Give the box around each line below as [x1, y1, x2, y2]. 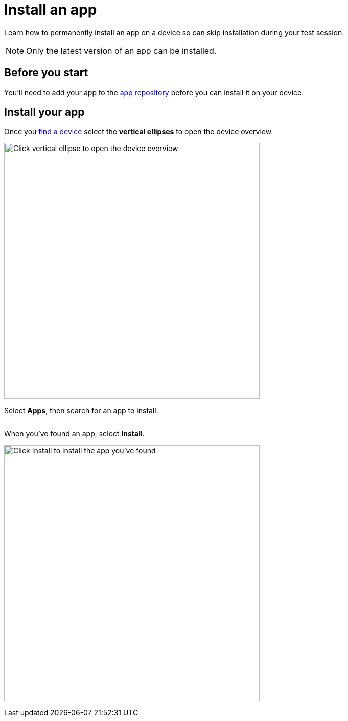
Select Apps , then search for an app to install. [4, 406, 158, 415]
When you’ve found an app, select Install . [4, 429, 145, 438]
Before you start [4, 66, 88, 79]
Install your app [4, 105, 85, 119]
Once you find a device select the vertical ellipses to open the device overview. [4, 127, 273, 136]
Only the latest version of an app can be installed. [26, 45, 217, 56]
